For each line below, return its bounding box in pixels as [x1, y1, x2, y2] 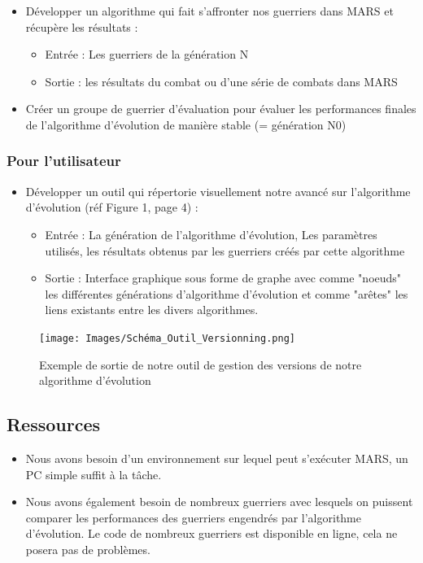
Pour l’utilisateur [7, 151, 121, 171]
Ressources [7, 412, 101, 437]
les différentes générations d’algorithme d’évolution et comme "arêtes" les [45, 285, 408, 302]
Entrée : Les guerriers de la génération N [45, 46, 249, 63]
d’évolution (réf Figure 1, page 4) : [25, 199, 198, 216]
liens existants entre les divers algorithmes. [45, 301, 259, 318]
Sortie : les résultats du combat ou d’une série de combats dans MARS [45, 72, 398, 89]
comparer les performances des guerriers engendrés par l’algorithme [25, 508, 361, 526]
